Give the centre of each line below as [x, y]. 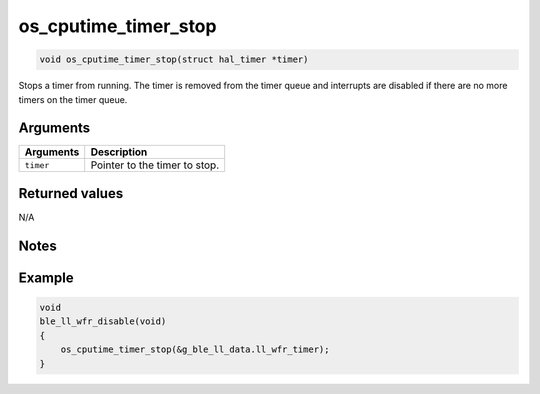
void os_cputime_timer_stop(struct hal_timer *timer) [174, 59]
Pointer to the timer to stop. [155, 165]
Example [46, 277]
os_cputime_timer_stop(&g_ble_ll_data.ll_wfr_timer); [195, 349]
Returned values [71, 193]
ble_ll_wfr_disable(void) [103, 321]
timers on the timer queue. [73, 99]
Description [119, 152]
